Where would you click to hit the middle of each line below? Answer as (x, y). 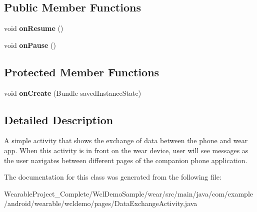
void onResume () (34, 28)
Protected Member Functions (82, 72)
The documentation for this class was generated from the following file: (113, 177)
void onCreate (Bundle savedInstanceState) (73, 93)
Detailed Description (59, 119)
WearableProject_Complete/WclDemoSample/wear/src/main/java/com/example (128, 193)
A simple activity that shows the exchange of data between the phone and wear (126, 140)
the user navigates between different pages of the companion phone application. (126, 160)
